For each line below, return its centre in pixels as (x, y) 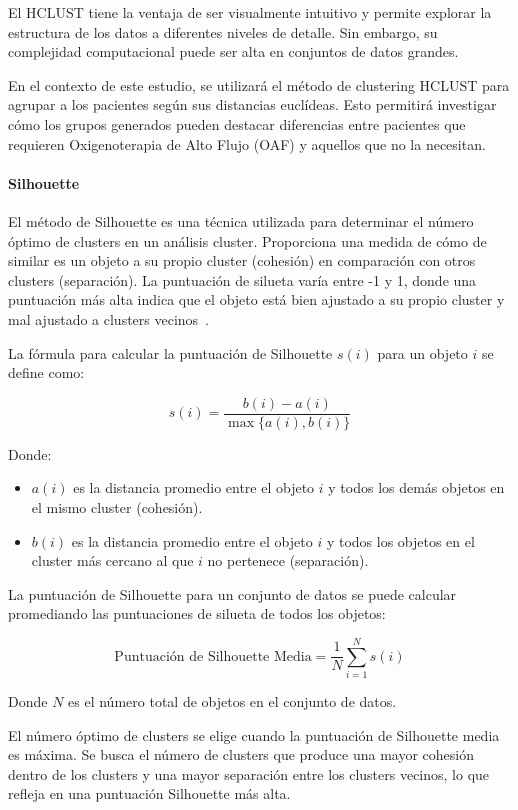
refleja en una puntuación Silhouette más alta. (149, 793)
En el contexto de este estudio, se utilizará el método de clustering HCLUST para (259, 84)
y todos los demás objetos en (416, 487)
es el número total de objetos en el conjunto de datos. (232, 701)
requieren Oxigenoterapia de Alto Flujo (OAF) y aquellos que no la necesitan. (247, 143)
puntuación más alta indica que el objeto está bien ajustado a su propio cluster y (256, 299)
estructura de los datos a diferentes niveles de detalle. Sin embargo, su (223, 31)
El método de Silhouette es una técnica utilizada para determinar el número (241, 220)
